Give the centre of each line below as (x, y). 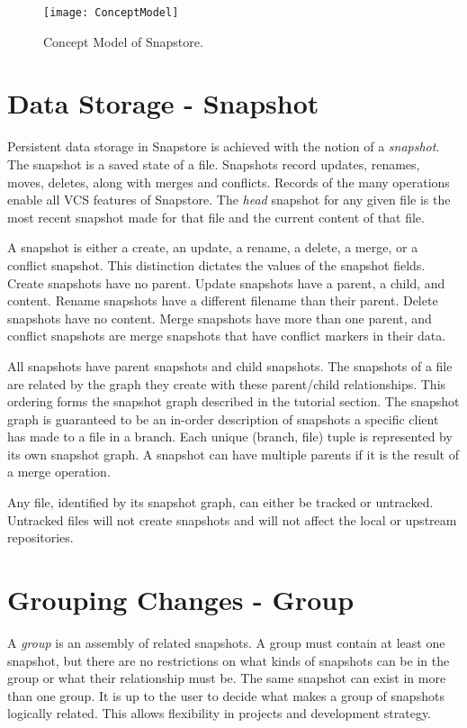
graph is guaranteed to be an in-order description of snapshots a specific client (223, 419)
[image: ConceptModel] (111, 13)
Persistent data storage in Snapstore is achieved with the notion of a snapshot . (224, 146)
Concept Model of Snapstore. (123, 41)
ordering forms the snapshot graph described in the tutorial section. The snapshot (233, 401)
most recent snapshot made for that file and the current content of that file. (216, 217)
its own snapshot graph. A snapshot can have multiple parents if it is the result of (233, 454)
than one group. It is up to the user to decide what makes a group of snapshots (226, 695)
